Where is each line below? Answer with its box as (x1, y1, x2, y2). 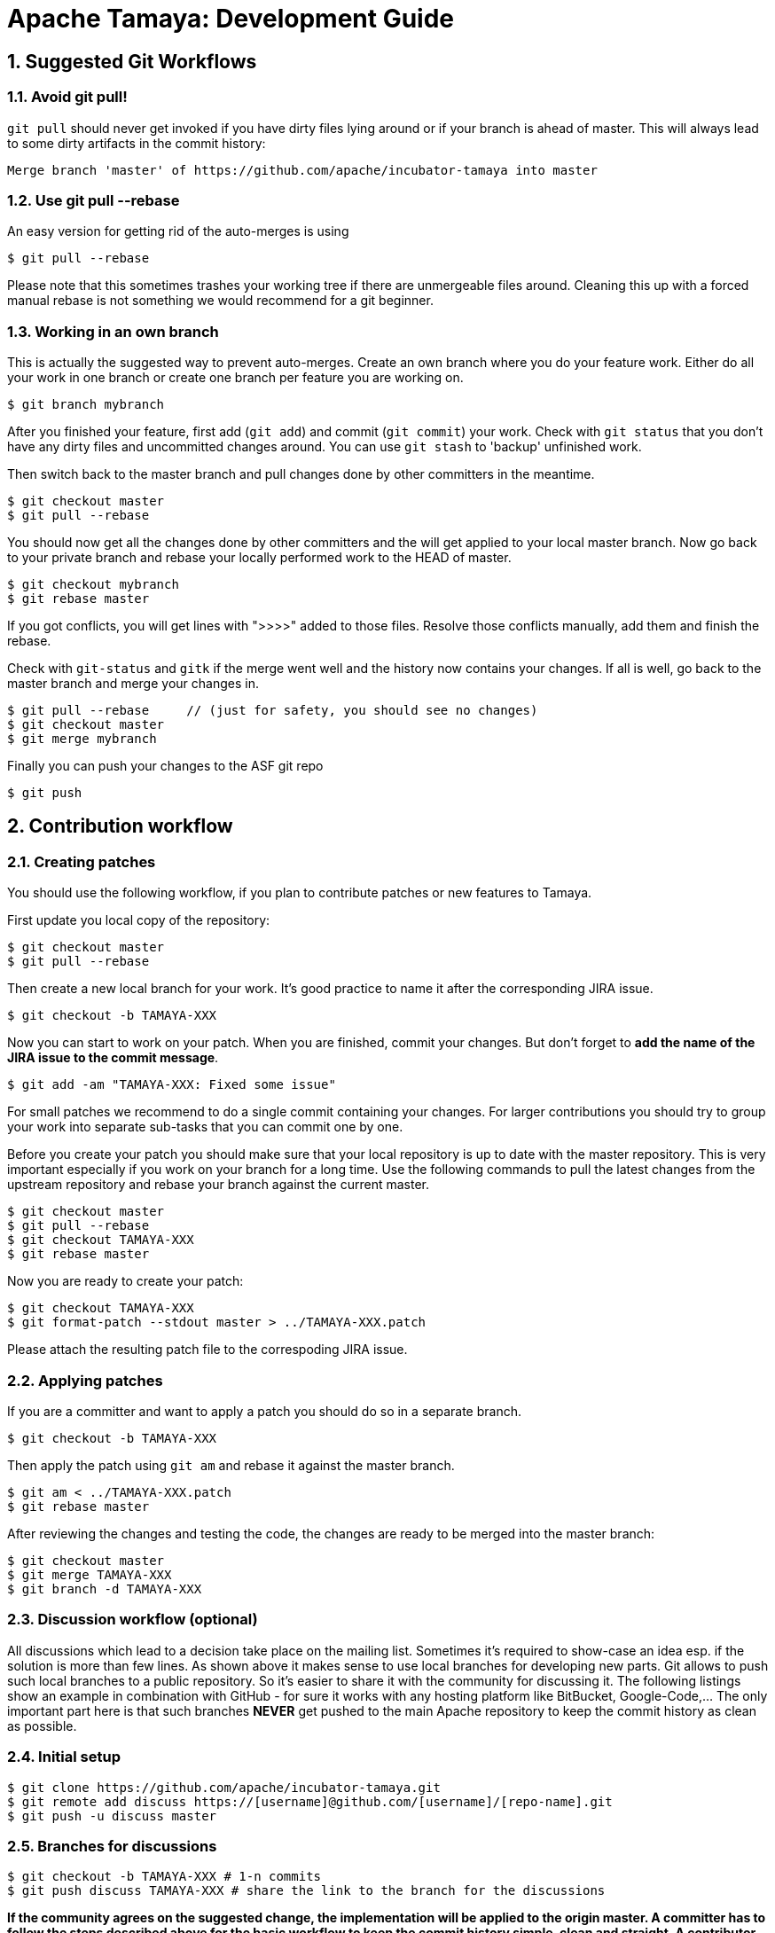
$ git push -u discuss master (7, 1808, 217, 1823)
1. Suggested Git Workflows (7, 50, 257, 73)
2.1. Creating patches (7, 852, 156, 871)
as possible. (7, 1718, 77, 1733)
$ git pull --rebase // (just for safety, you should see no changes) (7, 703, 538, 718)
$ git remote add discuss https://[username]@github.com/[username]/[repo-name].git (7, 1794, 613, 1809)
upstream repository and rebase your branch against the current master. (7, 1177, 430, 1193)
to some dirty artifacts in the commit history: (7, 135, 266, 151)
